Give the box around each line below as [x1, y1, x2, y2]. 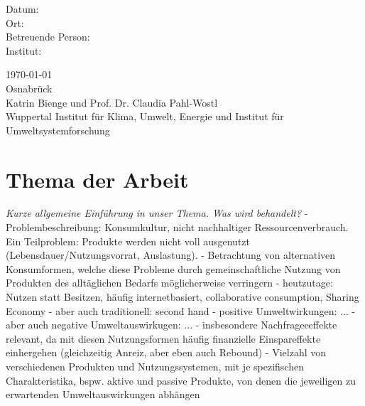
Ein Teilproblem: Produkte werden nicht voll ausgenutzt [6, 233, 251, 248]
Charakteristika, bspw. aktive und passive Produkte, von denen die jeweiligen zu [6, 373, 356, 388]
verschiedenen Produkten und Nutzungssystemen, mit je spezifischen [6, 359, 304, 373]
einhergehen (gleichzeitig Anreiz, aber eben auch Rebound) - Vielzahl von [6, 345, 327, 360]
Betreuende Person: [6, 29, 90, 44]
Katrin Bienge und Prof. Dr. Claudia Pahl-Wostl [6, 95, 218, 109]
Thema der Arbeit [6, 164, 189, 193]
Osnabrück [6, 80, 53, 95]
